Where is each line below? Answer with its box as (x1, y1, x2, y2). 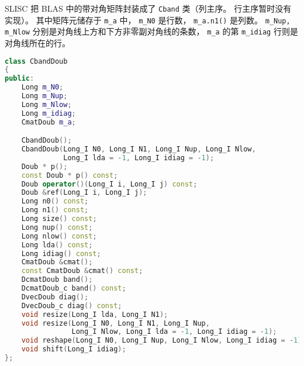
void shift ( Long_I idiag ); (21, 345, 126, 354)
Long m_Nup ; (21, 92, 68, 101)
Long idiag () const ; (21, 249, 101, 258)
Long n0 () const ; (21, 197, 89, 206)
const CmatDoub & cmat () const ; (21, 267, 143, 275)
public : (5, 74, 34, 83)
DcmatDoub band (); (21, 275, 93, 284)
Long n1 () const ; (21, 206, 89, 215)
